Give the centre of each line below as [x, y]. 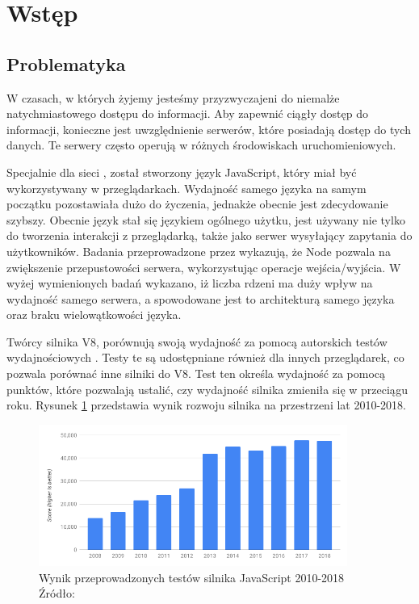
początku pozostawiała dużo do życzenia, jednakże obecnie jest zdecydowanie [197, 204]
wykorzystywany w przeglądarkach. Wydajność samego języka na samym [186, 188]
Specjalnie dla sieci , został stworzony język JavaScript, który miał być [182, 172]
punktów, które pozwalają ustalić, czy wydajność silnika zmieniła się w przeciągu [207, 389]
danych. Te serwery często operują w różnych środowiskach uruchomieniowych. [201, 145]
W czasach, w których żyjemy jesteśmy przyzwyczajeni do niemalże [173, 97]
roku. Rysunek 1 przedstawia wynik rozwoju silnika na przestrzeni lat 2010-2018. [206, 405]
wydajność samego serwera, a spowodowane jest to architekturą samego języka [201, 298]
